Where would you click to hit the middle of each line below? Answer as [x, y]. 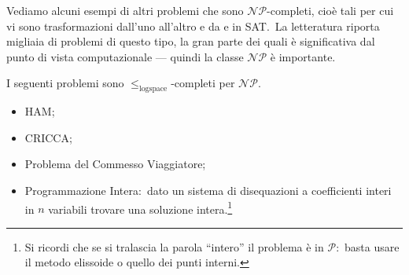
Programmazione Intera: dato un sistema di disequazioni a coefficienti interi [208, 190]
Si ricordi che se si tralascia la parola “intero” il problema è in [174, 246]
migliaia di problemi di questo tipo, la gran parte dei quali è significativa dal [191, 41]
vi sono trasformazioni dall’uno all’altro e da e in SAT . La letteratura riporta [193, 26]
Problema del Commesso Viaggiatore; [115, 164]
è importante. [303, 56]
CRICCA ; [48, 137]
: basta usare [368, 246]
